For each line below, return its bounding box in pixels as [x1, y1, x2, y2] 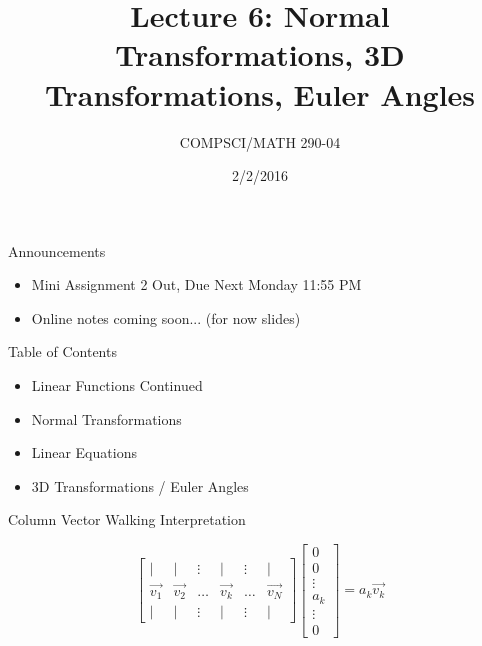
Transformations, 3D [115, 34, 405, 75]
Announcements [8, 240, 106, 261]
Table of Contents [8, 341, 117, 362]
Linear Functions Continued [31, 375, 203, 396]
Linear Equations [31, 442, 137, 463]
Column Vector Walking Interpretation [8, 509, 246, 530]
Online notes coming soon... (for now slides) [31, 307, 301, 328]
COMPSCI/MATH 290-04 [179, 131, 341, 152]
